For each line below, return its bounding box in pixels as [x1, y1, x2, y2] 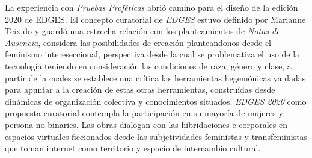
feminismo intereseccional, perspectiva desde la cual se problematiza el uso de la [5, 48, 300, 60]
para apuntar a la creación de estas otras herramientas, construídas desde [5, 83, 275, 96]
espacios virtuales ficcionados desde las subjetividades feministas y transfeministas [5, 130, 308, 142]
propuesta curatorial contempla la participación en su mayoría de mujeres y [5, 107, 283, 119]
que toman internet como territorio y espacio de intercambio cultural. [5, 142, 261, 154]
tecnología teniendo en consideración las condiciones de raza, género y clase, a [5, 59, 292, 72]
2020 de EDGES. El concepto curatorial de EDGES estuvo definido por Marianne [5, 13, 306, 25]
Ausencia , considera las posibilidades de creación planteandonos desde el [5, 36, 272, 48]
